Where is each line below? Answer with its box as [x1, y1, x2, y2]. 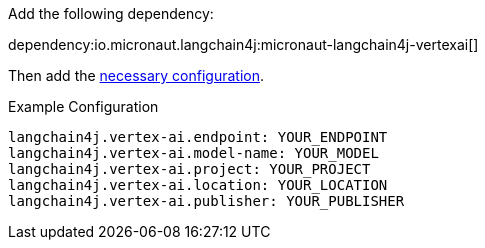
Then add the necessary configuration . [8, 67, 265, 84]
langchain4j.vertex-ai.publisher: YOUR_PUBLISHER [8, 193, 405, 209]
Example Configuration [8, 98, 159, 115]
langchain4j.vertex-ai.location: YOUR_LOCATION [8, 177, 388, 193]
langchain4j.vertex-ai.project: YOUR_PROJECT [8, 161, 371, 177]
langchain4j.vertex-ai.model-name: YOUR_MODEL [8, 145, 379, 161]
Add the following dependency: [8, 5, 214, 22]
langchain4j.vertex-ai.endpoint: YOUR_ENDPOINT [8, 129, 388, 145]
